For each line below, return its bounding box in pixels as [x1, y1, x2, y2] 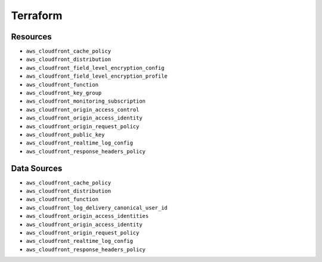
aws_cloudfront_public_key [26, 131, 105, 138]
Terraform [11, 9, 63, 22]
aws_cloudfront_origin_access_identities [26, 212, 149, 220]
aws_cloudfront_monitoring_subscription [26, 98, 146, 104]
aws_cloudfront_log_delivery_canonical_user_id [26, 204, 168, 211]
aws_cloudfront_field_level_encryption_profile [26, 73, 168, 80]
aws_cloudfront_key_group [26, 90, 102, 97]
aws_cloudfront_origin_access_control [26, 106, 140, 113]
